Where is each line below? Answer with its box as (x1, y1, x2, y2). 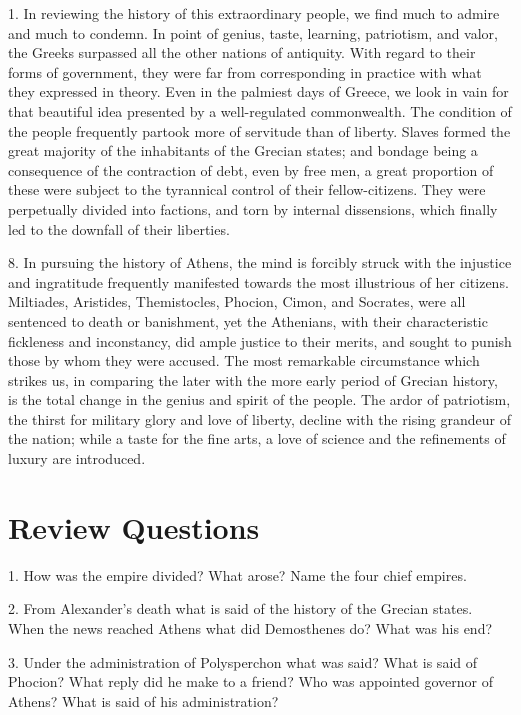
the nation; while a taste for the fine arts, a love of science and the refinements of (8, 428, 506, 449)
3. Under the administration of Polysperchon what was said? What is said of (8, 651, 478, 672)
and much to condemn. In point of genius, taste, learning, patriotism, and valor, (8, 22, 498, 43)
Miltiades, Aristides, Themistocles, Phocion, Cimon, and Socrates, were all (8, 291, 466, 312)
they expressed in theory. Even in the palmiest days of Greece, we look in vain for (8, 81, 509, 102)
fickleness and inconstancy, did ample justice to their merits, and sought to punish (8, 330, 512, 351)
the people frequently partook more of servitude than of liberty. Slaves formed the (8, 120, 511, 141)
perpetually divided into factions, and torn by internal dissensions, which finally (8, 198, 498, 219)
